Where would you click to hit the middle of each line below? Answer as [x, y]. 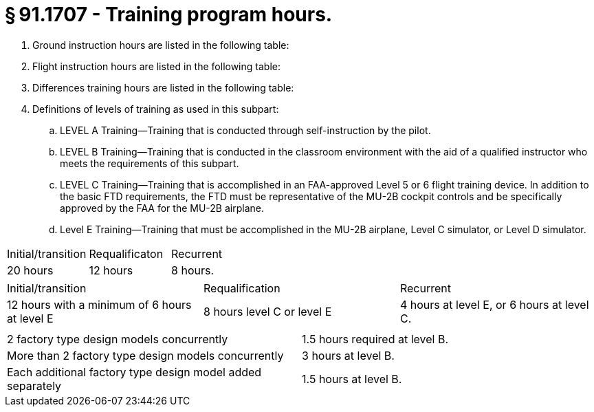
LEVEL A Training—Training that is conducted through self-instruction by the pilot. [245, 130]
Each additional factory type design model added [134, 372]
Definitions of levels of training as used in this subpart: [156, 109]
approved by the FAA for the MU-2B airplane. [162, 208]
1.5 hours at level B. [352, 379]
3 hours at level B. [348, 355]
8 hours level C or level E [267, 311]
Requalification [242, 288]
